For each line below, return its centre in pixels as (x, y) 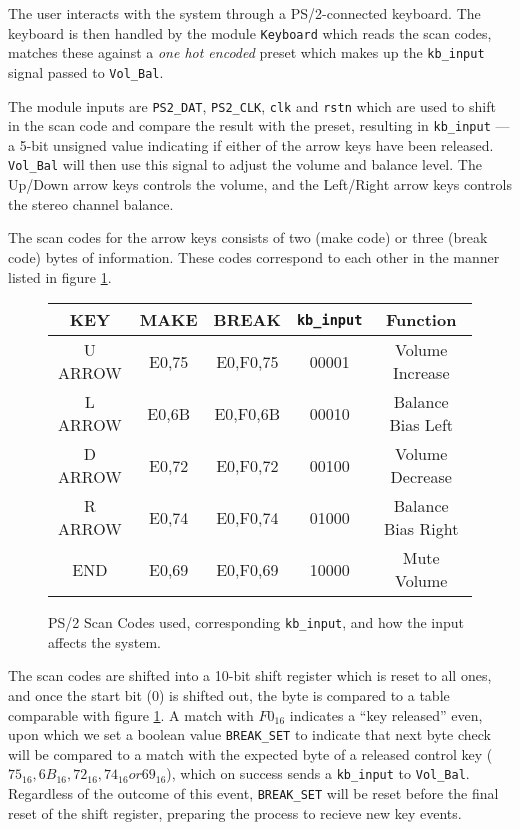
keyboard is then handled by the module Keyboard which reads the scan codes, (250, 32)
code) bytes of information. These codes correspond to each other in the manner (254, 256)
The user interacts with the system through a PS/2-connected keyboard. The (244, 13)
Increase (421, 373)
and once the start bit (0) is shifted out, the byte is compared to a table (229, 694)
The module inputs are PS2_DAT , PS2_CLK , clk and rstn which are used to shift (252, 105)
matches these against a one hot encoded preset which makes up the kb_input (246, 52)
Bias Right (421, 529)
